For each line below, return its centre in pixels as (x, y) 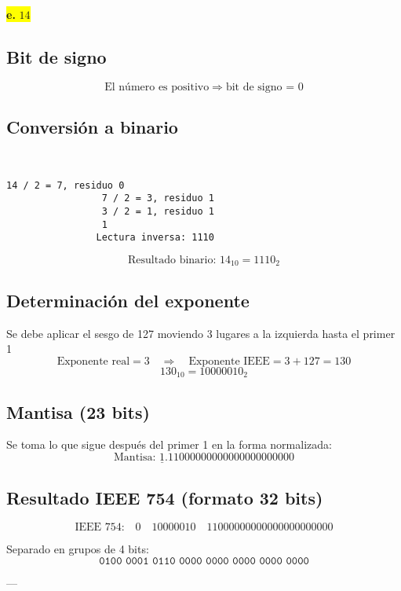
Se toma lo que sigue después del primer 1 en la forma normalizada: (169, 444)
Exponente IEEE (229, 361)
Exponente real (93, 361)
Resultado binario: (172, 260)
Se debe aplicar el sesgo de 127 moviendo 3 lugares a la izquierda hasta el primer (201, 333)
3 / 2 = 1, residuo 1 (158, 211)
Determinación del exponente (128, 300)
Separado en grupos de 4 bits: (78, 549)
